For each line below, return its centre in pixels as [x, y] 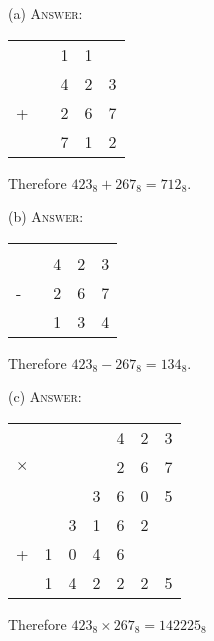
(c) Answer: [45, 396]
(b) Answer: [46, 216]
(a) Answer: [45, 13]
